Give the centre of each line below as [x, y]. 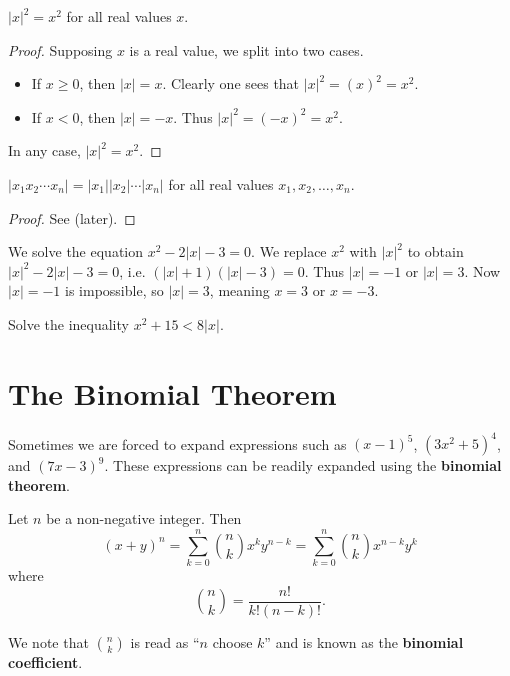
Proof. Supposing [60, 49]
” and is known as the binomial [364, 641]
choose [232, 641]
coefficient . [45, 661]
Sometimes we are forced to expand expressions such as [177, 443]
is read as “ [165, 641]
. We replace [289, 251]
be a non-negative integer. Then [144, 518]
